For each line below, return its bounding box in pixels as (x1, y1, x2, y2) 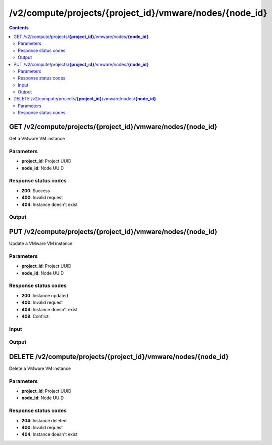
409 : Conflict (21, 313, 49, 319)
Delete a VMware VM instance (9, 365, 71, 371)
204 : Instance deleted (21, 417, 67, 423)
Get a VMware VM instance (9, 136, 65, 142)
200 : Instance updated (21, 292, 69, 298)
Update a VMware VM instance (9, 241, 73, 246)
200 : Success (21, 188, 50, 194)
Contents (9, 25, 29, 31)
